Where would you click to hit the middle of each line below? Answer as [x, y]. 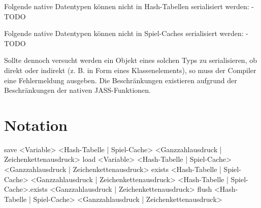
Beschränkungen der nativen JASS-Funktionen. [77, 90]
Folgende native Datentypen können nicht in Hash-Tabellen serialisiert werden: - [129, 6]
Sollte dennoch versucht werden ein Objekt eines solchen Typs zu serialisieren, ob [130, 60]
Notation [36, 125]
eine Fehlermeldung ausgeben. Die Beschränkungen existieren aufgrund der [121, 80]
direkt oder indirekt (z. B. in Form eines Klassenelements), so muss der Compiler [130, 70]
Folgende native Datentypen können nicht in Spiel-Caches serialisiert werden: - [126, 33]
